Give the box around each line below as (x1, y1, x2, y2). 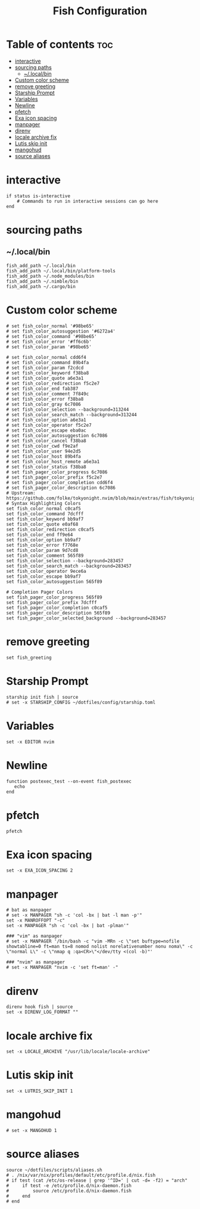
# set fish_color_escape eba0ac (6, 427, 86, 433)
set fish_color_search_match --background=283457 (6, 563, 132, 569)
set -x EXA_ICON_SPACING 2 (6, 867, 73, 874)
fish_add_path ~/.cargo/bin (6, 283, 76, 290)
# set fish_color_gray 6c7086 (6, 401, 82, 407)
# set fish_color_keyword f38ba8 (6, 370, 89, 376)
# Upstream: (6, 490, 36, 496)
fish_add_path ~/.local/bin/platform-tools (6, 268, 116, 274)
